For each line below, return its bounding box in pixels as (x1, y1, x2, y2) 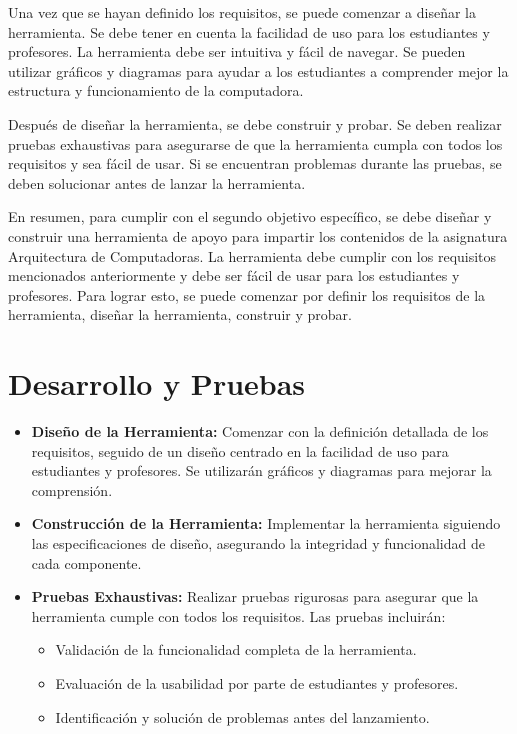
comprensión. (31, 479, 113, 500)
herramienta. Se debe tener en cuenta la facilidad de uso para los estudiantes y (8, 21, 490, 42)
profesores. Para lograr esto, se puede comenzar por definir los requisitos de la (8, 284, 486, 305)
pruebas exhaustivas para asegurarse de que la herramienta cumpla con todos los (8, 133, 503, 154)
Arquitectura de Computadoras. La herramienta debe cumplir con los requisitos (8, 245, 497, 266)
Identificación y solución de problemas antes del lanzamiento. (55, 706, 430, 727)
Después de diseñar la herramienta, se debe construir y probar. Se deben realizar (8, 113, 502, 134)
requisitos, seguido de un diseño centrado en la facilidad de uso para (31, 440, 449, 461)
